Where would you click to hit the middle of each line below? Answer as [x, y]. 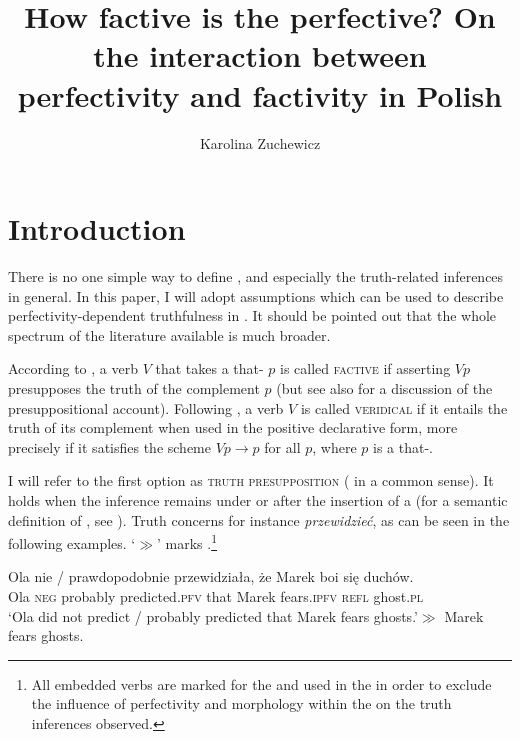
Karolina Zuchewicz [260, 142]
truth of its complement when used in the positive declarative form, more [233, 427]
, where [334, 446]
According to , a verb [73, 368]
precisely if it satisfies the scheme [109, 446]
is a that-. [402, 446]
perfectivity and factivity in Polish [260, 94]
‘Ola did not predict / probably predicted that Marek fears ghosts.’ [213, 615]
